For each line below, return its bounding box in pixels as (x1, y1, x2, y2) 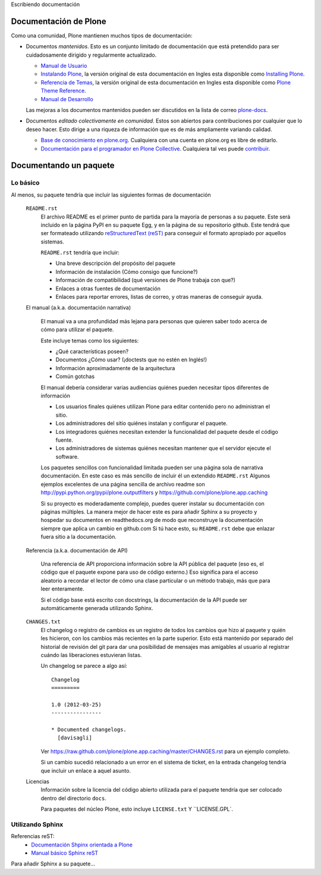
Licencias (26, 777, 50, 785)
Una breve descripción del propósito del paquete (55, 260, 176, 267)
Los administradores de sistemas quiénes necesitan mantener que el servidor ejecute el (55, 445, 271, 452)
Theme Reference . (40, 87, 86, 95)
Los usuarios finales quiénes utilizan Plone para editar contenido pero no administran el (55, 403, 270, 410)
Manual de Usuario (40, 62, 87, 70)
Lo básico (11, 179, 40, 187)
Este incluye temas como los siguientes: (40, 337, 139, 344)
